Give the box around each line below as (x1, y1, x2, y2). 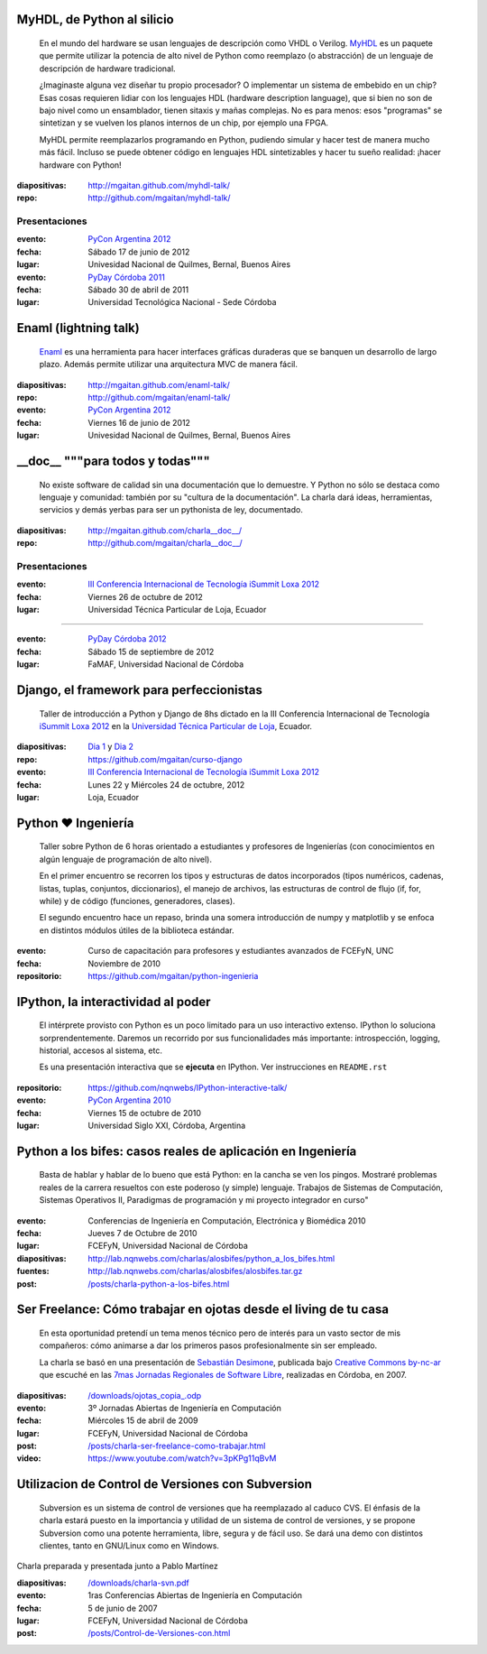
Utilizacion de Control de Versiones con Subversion (16, 1476, 313, 1492)
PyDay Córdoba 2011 (87, 272, 166, 282)
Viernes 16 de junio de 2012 (87, 417, 191, 428)
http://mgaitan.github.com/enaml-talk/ (87, 379, 230, 390)
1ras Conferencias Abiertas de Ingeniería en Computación (87, 1590, 302, 1601)
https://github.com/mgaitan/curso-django (87, 753, 243, 764)
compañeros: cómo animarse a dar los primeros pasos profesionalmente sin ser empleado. (39, 1340, 378, 1351)
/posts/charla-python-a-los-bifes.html (87, 1278, 230, 1289)
